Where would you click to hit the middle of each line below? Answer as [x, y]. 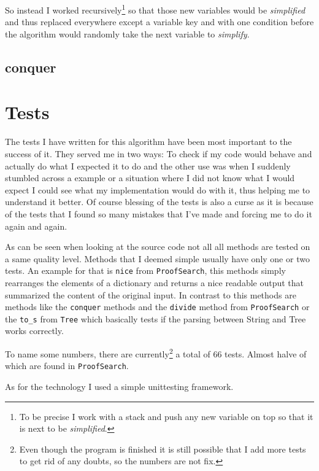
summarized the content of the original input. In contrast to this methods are [151, 294]
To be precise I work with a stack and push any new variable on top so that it [166, 416]
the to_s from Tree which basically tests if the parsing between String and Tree [156, 318]
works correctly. [34, 331]
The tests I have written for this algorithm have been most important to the [148, 142]
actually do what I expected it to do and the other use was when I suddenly [148, 165]
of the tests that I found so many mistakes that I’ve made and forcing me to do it [159, 213]
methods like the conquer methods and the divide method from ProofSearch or [157, 307]
